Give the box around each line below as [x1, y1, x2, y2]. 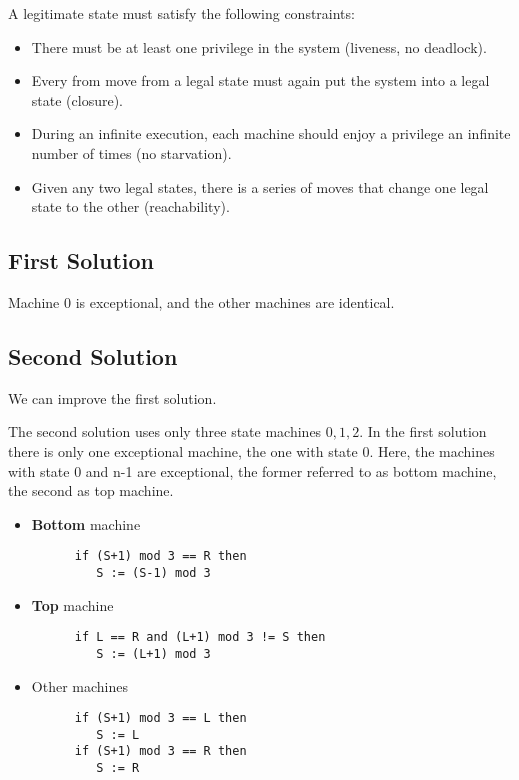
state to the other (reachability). [31, 196, 230, 217]
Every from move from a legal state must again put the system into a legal [31, 70, 490, 91]
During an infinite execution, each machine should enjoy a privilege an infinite [31, 123, 511, 144]
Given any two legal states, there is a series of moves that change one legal [31, 176, 489, 197]
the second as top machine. [8, 480, 174, 501]
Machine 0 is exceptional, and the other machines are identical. [8, 291, 395, 312]
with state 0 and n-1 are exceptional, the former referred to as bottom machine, [8, 460, 497, 481]
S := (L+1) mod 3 [96, 646, 211, 661]
